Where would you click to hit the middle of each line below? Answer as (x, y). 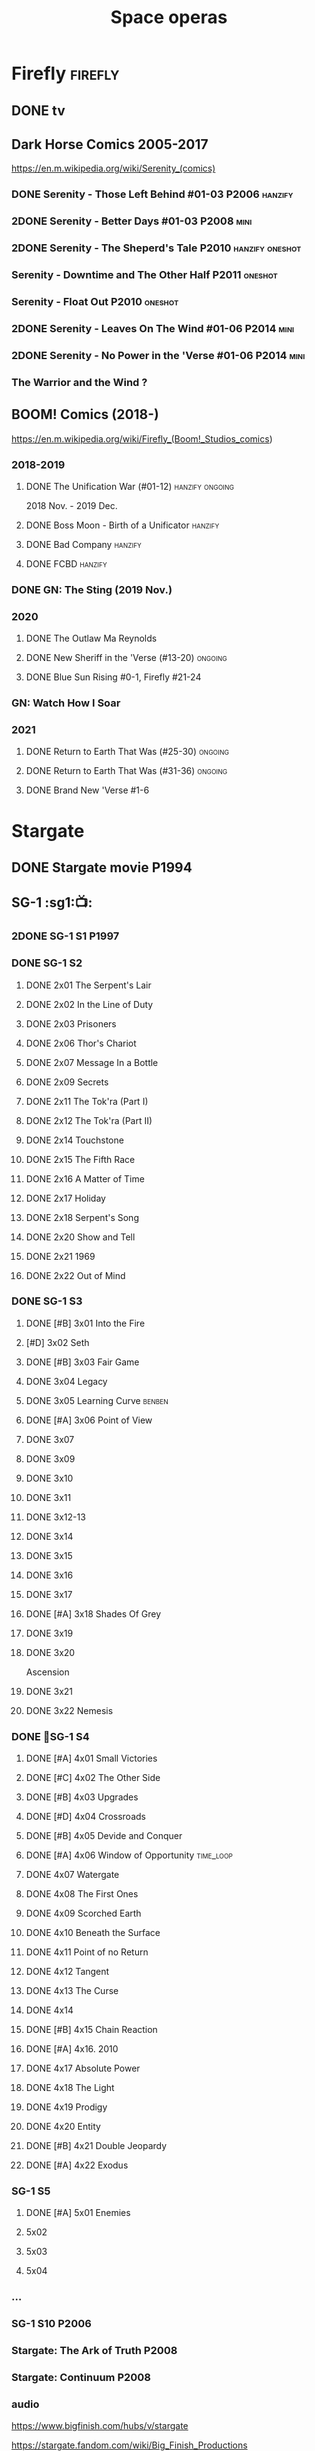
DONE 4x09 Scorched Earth (83, 1913)
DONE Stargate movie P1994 (102, 867)
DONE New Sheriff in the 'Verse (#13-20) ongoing (126, 658)
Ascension (47, 1672)
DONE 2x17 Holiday (65, 1198)
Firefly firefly (65, 73)
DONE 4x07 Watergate (72, 1875)
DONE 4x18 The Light (70, 2088)
